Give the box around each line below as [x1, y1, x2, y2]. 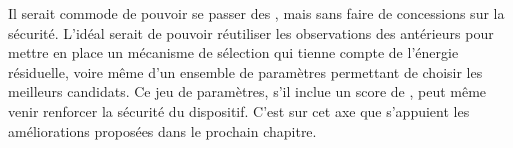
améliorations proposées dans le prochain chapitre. [8, 120, 317, 141]
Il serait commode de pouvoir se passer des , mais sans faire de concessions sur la [8, 3, 505, 23]
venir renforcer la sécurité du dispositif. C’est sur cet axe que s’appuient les [8, 100, 470, 121]
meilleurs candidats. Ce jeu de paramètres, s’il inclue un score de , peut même [8, 81, 487, 102]
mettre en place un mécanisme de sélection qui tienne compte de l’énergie [8, 42, 459, 63]
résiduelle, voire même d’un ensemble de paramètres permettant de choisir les [8, 61, 483, 82]
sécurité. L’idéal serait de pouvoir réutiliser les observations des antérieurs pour [8, 22, 494, 43]
